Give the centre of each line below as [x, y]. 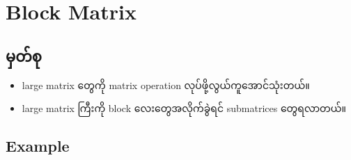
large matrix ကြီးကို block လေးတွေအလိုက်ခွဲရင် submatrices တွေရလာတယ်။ [184, 108]
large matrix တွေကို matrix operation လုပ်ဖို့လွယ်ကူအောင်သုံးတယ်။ [166, 85]
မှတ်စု [24, 55]
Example [38, 146]
